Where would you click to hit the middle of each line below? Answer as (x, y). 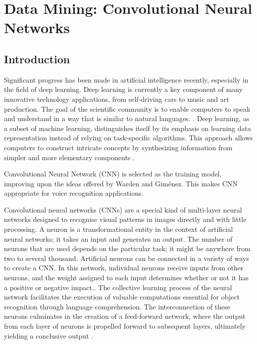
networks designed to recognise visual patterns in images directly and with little (125, 219)
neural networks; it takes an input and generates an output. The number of (118, 238)
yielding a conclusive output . (49, 335)
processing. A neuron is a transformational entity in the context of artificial (119, 229)
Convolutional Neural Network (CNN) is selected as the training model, (113, 174)
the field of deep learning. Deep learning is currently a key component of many (123, 89)
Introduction (37, 59)
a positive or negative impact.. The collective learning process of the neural (118, 287)
